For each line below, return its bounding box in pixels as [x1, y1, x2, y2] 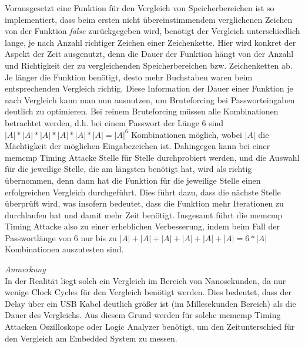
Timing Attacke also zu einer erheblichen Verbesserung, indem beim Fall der [5, 220, 280, 232]
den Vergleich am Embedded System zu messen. [5, 332, 177, 344]
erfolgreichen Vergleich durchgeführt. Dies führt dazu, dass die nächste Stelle [5, 185, 281, 198]
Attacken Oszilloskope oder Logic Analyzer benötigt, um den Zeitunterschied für [5, 320, 295, 333]
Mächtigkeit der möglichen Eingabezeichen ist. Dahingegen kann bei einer [5, 140, 270, 152]
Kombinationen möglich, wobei [131, 128, 242, 140]
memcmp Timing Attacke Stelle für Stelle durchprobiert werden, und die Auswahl [5, 151, 300, 163]
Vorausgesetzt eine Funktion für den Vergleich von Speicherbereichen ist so [5, 2, 274, 13]
